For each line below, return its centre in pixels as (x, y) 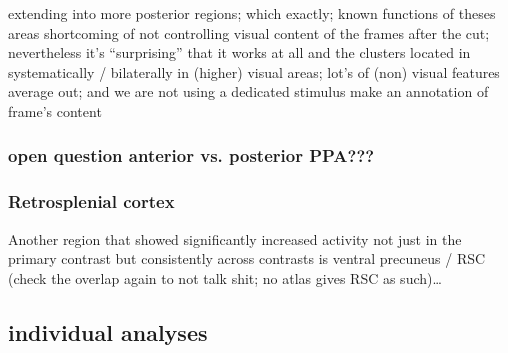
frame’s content (55, 110)
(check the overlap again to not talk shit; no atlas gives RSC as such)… (225, 277)
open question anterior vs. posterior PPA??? (191, 155)
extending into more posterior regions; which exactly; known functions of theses (252, 13)
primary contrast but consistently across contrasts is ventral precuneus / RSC (247, 258)
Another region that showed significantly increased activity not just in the (235, 238)
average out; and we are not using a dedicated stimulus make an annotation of (248, 91)
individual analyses (108, 331)
